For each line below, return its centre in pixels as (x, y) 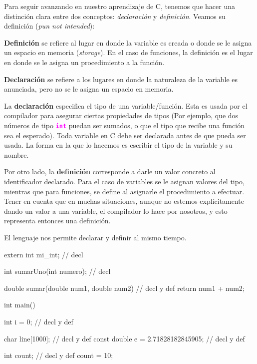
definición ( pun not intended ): (49, 26)
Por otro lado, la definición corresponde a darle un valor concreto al (110, 171)
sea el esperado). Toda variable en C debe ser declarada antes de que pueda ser (125, 135)
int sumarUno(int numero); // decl (57, 271)
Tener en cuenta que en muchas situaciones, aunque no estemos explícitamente (124, 201)
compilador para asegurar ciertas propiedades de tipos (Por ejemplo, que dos (121, 115)
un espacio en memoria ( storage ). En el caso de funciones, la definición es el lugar (128, 52)
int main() (20, 305)
